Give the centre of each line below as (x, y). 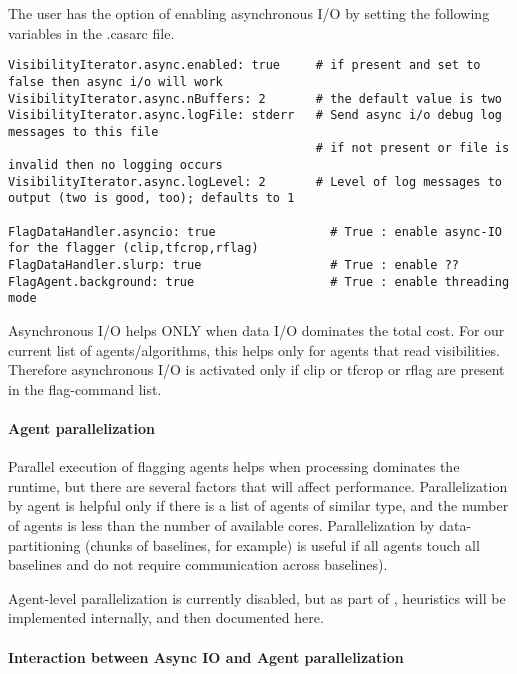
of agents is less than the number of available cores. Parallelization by (221, 524)
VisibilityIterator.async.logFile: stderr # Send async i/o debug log (255, 115)
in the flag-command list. (85, 388)
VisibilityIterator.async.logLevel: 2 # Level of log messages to (255, 181)
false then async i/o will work (115, 81)
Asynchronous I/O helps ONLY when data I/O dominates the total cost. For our (256, 330)
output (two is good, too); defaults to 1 (151, 198)
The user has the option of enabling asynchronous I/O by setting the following (249, 13)
